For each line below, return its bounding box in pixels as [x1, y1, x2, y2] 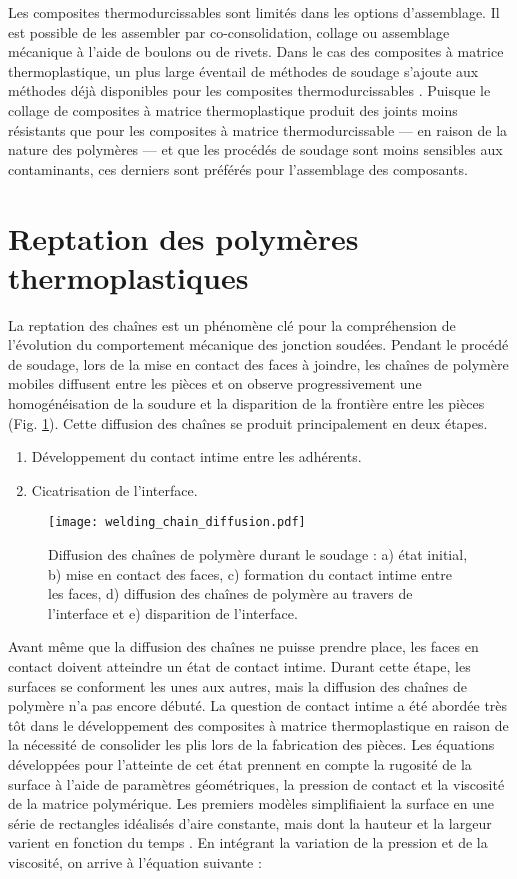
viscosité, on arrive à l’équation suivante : [8, 851, 262, 872]
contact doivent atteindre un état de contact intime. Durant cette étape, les [8, 656, 471, 677]
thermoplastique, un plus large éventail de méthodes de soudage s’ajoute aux [8, 60, 479, 81]
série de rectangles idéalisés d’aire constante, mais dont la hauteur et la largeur [8, 812, 492, 833]
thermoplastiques [8, 256, 249, 297]
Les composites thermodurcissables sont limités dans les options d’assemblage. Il [8, 2, 500, 22]
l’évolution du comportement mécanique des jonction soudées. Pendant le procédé [8, 334, 509, 355]
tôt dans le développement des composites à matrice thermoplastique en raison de [8, 714, 509, 735]
